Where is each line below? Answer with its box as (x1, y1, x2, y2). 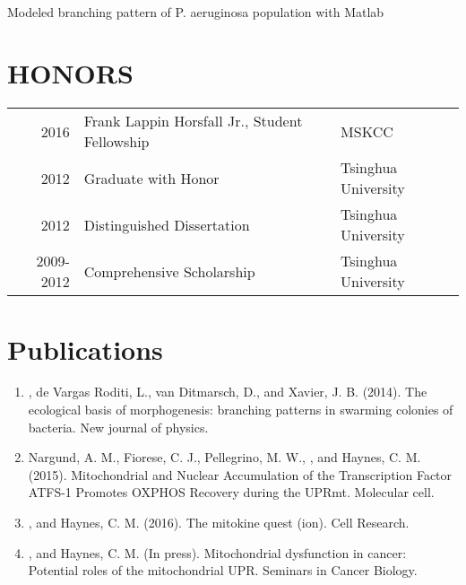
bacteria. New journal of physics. (28, 417, 209, 436)
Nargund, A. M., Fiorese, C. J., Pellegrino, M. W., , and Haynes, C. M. (28, 448, 421, 467)
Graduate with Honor (83, 167, 220, 188)
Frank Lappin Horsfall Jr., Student (83, 110, 303, 132)
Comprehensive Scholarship (83, 260, 255, 282)
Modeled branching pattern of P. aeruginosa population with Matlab (7, 2, 384, 21)
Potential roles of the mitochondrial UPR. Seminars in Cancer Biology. (28, 561, 418, 580)
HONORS (7, 55, 134, 92)
